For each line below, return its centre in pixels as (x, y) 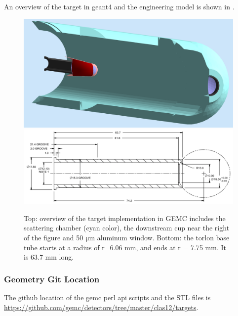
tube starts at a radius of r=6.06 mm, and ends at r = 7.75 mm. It (125, 247)
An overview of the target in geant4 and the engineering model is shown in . (119, 6)
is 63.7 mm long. (49, 257)
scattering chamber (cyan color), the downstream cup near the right (127, 228)
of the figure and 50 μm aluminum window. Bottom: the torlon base (127, 237)
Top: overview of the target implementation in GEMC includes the (125, 218)
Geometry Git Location (52, 279)
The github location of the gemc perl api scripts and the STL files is (107, 297)
